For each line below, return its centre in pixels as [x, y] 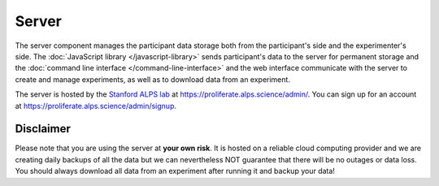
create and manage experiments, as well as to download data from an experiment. [152, 79]
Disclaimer [43, 129]
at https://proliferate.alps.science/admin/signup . [96, 106]
